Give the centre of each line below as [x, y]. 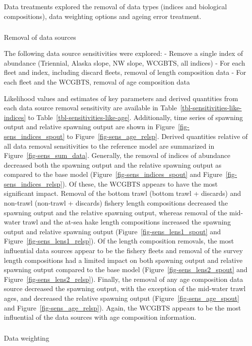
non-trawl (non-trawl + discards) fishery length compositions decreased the [116, 203]
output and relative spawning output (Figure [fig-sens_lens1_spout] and [112, 231]
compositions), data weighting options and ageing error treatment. [103, 16]
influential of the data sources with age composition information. [100, 317]
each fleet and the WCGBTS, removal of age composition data [97, 81]
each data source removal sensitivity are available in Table [91, 108]
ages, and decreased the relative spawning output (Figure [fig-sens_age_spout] [122, 298]
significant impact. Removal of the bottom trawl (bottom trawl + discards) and [123, 193]
